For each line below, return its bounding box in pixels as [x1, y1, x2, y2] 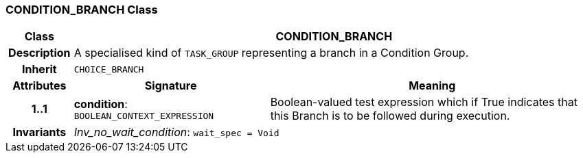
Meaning [409, 79, 456, 93]
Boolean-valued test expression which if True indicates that [270, 95, 578, 109]
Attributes [12, 79, 67, 93]
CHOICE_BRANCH [73, 64, 144, 75]
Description [8, 46, 71, 60]
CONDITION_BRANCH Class [5, 3, 158, 16]
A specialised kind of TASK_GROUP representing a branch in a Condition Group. [73, 46, 469, 60]
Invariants [12, 125, 67, 140]
